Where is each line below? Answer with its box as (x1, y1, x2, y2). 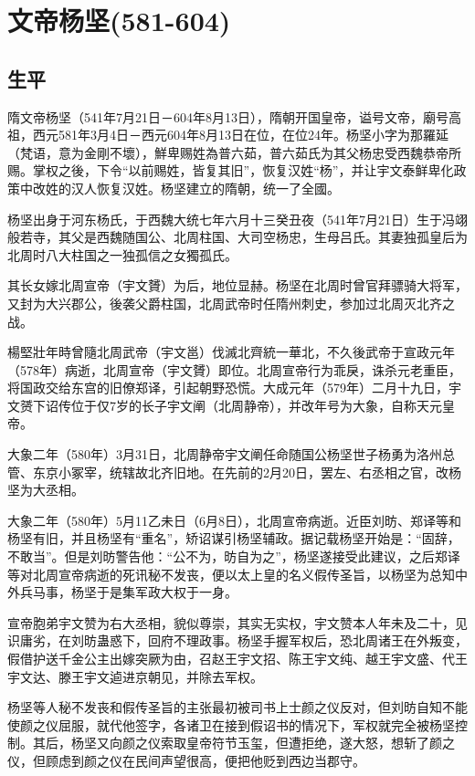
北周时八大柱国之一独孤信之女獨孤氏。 (7, 245, 237, 264)
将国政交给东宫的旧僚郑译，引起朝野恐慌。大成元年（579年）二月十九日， (7, 378, 449, 397)
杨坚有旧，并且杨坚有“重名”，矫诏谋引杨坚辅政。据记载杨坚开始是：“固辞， (7, 529, 460, 548)
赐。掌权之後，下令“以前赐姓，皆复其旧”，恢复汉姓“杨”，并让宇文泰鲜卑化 (7, 161, 454, 180)
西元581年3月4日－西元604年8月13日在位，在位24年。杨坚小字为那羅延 (32, 125, 449, 144)
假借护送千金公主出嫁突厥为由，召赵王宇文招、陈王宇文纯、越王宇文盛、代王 (7, 649, 468, 668)
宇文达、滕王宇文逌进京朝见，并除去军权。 (7, 666, 263, 686)
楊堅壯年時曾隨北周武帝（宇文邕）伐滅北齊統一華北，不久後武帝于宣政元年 (7, 342, 455, 362)
